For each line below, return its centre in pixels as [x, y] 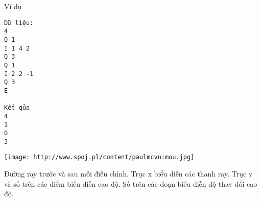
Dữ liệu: [19, 23]
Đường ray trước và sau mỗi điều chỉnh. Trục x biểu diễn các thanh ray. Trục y [128, 174]
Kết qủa [17, 108]
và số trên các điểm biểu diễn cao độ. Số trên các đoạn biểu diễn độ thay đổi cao [131, 183]
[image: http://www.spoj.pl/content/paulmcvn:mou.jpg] [99, 157]
